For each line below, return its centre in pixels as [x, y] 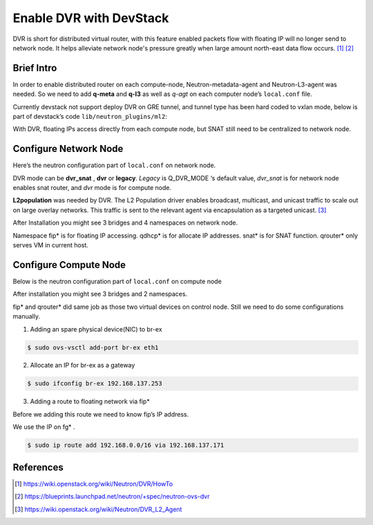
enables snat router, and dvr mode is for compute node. [92, 188]
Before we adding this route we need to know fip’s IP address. [101, 414]
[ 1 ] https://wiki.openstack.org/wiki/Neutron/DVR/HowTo [94, 484]
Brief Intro [35, 68]
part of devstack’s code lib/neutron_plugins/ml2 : [90, 117]
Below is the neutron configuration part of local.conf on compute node [117, 281]
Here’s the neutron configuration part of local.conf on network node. [114, 165]
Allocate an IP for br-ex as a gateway [83, 365]
